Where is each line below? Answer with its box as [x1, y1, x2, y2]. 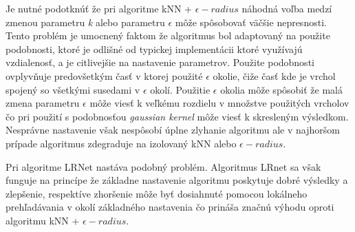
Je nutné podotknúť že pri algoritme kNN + [6, 1, 192, 15]
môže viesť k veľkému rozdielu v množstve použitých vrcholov [89, 96, 349, 110]
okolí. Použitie [150, 82, 211, 96]
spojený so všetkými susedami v [6, 82, 140, 96]
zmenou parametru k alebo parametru [6, 14, 165, 29]
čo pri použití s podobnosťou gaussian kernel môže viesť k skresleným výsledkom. [6, 109, 349, 123]
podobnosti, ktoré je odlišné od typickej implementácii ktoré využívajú [6, 41, 303, 56]
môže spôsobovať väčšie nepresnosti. [175, 14, 327, 29]
